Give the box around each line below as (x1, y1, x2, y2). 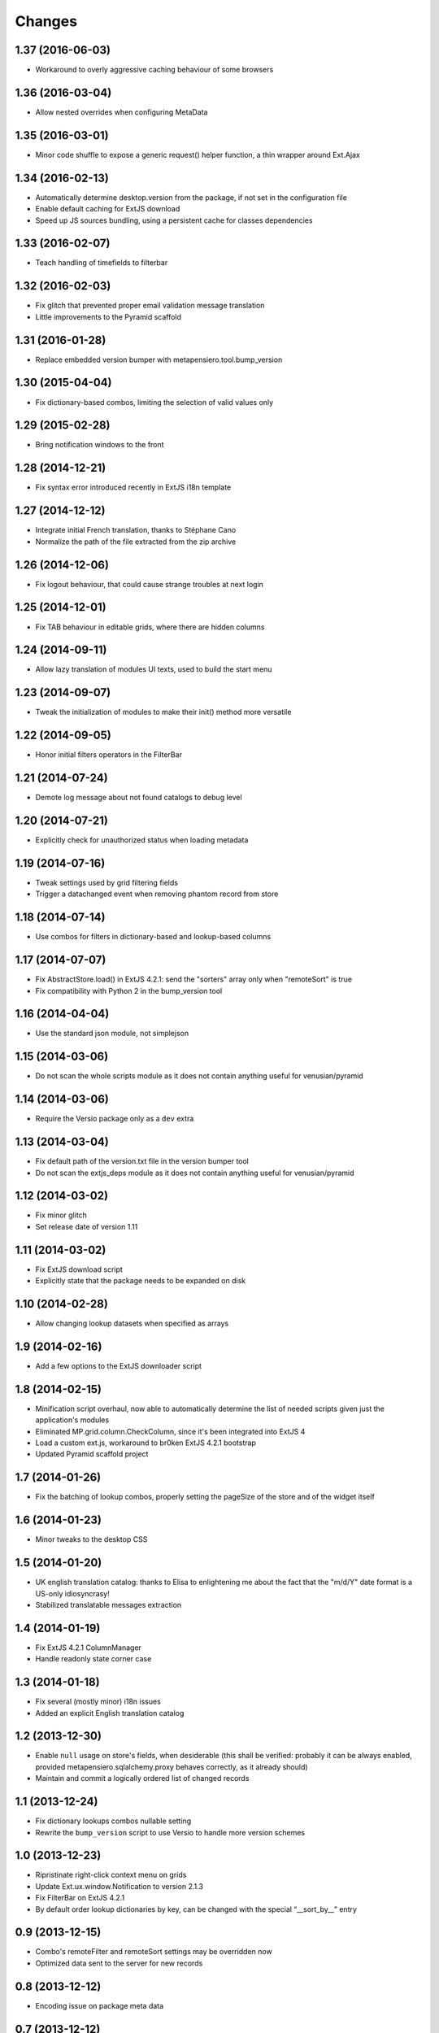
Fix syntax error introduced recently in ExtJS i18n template (35, 482, 232, 492)
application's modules (35, 1415, 110, 1425)
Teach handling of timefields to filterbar (35, 258, 168, 268)
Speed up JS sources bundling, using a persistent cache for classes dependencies (35, 215, 313, 225)
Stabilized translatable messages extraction (35, 1600, 182, 1609)
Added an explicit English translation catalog (35, 1708, 185, 1717)
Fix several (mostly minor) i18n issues (35, 1696, 162, 1707)
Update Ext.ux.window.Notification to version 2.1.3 (35, 1881, 203, 1891)
